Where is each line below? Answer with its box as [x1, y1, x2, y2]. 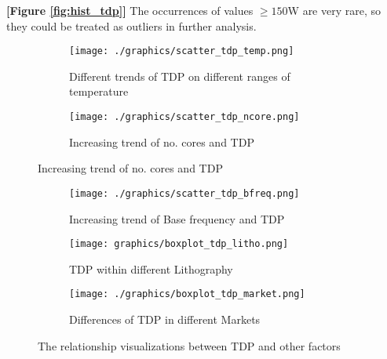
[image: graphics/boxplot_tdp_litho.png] [69, 238, 289, 250]
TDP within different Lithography [69, 260, 233, 277]
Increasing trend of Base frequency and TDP [69, 210, 285, 227]
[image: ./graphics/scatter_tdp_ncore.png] [69, 111, 300, 123]
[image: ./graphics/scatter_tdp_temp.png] [69, 45, 294, 57]
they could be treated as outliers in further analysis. [6, 17, 257, 34]
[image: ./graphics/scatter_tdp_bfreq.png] [69, 187, 300, 199]
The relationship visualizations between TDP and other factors [38, 337, 341, 354]
